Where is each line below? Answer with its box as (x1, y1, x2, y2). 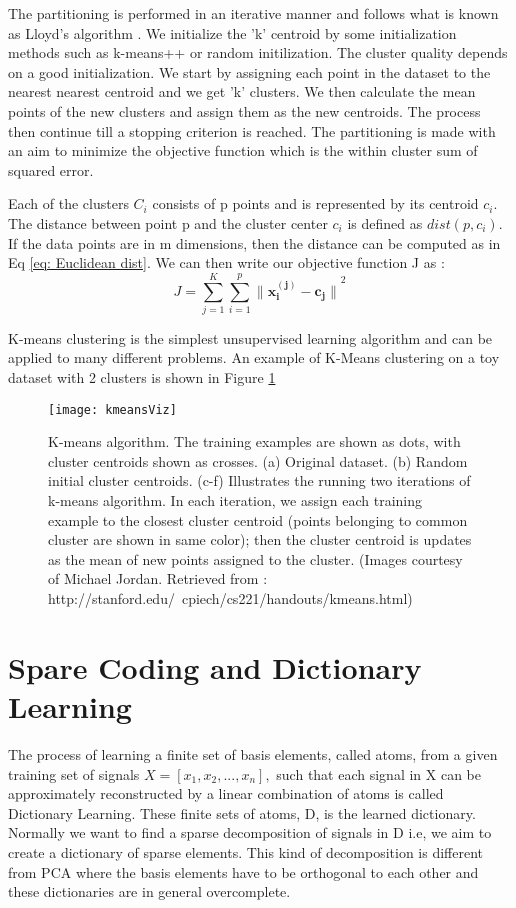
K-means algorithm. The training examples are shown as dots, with (48, 431, 461, 452)
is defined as (347, 212, 423, 233)
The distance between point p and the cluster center (8, 212, 328, 233)
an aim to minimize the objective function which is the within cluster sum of (8, 140, 478, 161)
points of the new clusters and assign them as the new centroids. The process (8, 100, 481, 121)
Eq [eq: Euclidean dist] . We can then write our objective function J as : (8, 252, 445, 273)
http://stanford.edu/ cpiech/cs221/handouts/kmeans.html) (48, 588, 413, 609)
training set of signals (8, 763, 140, 784)
